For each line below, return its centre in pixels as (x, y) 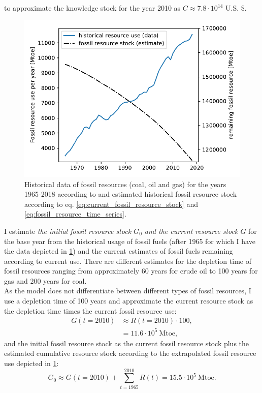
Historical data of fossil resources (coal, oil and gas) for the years (125, 184)
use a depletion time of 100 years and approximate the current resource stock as (129, 301)
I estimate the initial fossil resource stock (68, 231)
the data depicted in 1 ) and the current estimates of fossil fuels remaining (119, 251)
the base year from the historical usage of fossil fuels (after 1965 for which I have (130, 241)
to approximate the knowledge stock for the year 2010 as (92, 8)
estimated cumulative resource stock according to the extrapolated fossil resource (130, 353)
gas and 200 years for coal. (45, 280)
